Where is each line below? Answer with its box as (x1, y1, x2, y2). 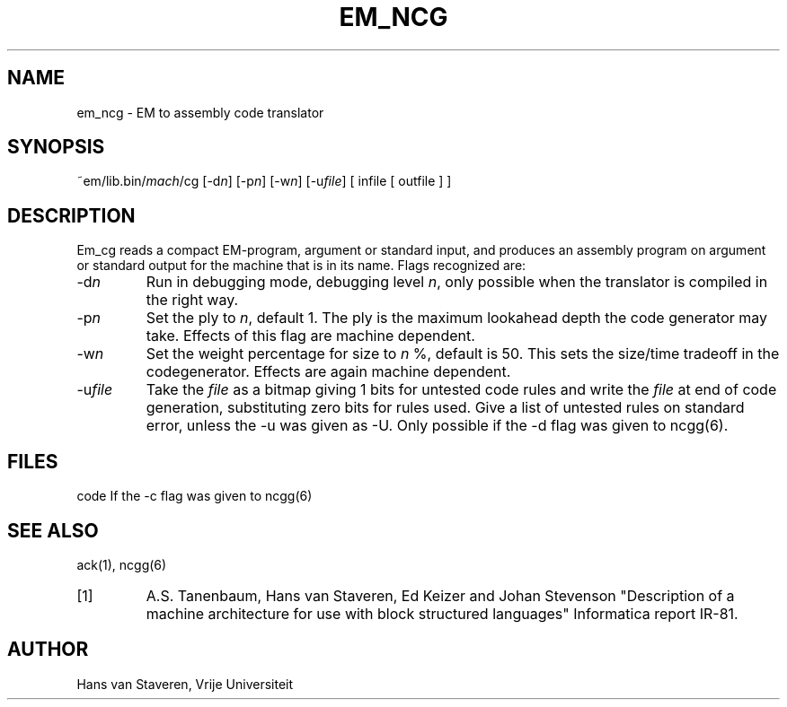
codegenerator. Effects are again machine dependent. (146, 362, 511, 381)
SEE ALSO (7, 519, 99, 542)
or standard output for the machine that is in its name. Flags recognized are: (76, 257, 526, 274)
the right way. (146, 291, 239, 310)
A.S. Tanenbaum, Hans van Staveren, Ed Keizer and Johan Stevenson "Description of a (146, 586, 735, 605)
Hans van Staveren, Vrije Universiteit (76, 676, 294, 692)
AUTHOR (7, 638, 89, 661)
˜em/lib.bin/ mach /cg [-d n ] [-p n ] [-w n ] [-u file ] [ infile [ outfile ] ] (76, 173, 452, 189)
